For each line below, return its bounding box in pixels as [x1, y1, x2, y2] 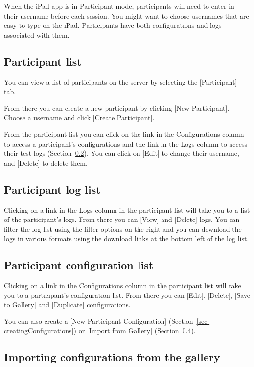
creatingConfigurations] [4, 325, 74, 336]
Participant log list [4, 181, 101, 196]
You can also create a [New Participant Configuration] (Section [4, 316, 193, 326]
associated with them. [4, 29, 69, 40]
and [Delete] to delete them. [4, 157, 88, 168]
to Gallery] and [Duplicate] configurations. [4, 299, 131, 310]
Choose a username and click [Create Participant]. [4, 112, 155, 122]
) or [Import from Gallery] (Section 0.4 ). [73, 325, 196, 336]
